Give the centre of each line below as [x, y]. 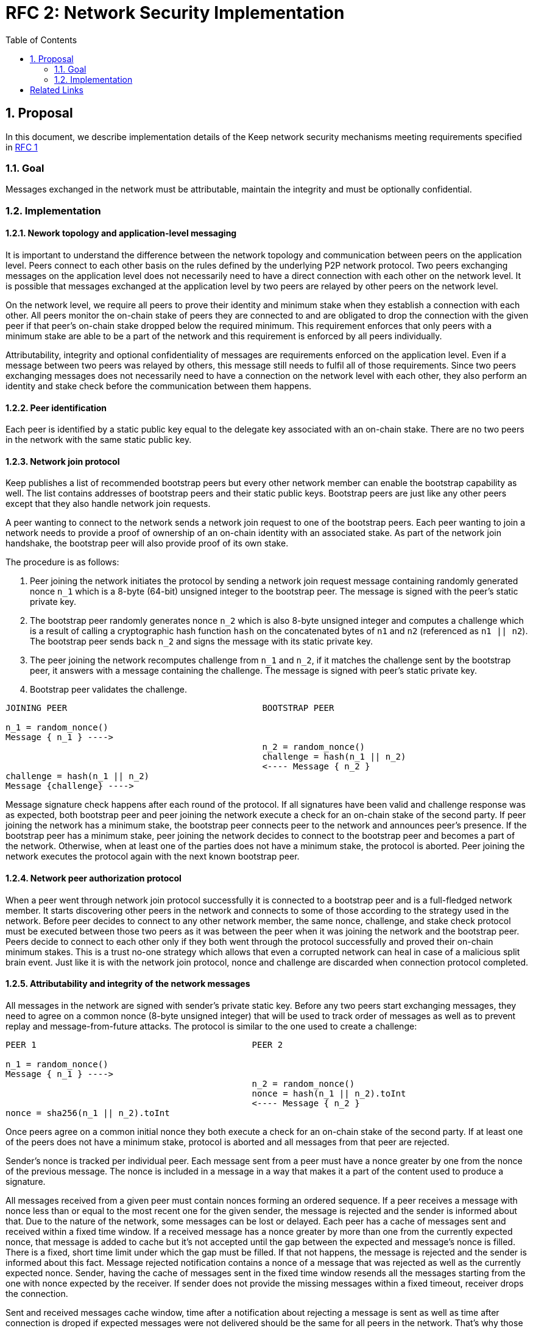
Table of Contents [41, 40]
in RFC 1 [22, 147]
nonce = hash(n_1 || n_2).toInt [329, 1093]
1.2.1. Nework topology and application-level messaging [121, 233]
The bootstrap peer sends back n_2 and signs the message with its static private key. [202, 641]
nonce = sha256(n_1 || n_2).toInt [88, 1113]
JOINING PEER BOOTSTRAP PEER [170, 708]
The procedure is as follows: [62, 562]
